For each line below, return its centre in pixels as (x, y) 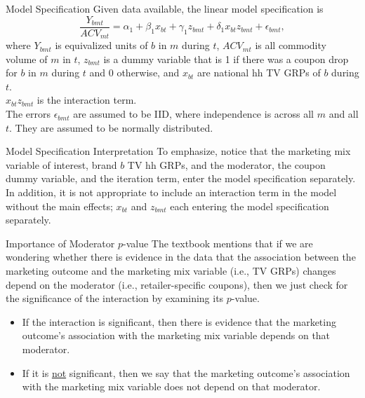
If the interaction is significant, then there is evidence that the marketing (179, 321)
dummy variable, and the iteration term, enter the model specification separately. (181, 178)
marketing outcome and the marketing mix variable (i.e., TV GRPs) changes (171, 271)
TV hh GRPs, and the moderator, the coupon (226, 164)
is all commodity (291, 45)
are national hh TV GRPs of (259, 73)
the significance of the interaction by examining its (115, 298)
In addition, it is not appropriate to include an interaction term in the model (171, 192)
